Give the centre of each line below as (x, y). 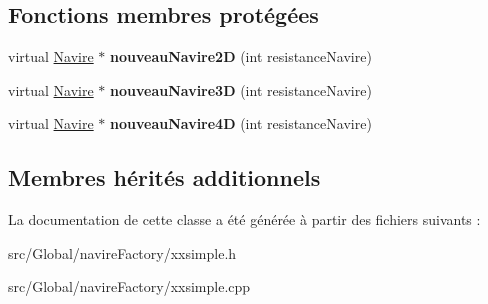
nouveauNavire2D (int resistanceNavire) (241, 56)
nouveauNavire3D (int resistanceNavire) (241, 89)
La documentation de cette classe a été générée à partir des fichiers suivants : (244, 219)
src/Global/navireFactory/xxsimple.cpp (129, 286)
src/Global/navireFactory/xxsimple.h (122, 252)
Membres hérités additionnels (164, 177)
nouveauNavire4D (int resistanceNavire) (241, 123)
